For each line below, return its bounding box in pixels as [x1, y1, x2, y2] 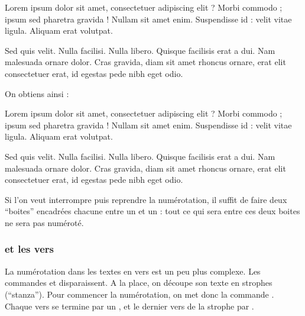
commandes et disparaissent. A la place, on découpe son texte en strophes [5, 276, 272, 289]
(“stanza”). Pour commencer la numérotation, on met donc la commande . [5, 288, 274, 300]
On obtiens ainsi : [5, 87, 69, 99]
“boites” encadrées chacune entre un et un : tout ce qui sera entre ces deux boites [5, 205, 300, 217]
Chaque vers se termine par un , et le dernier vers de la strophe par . [5, 299, 254, 312]
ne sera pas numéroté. [5, 216, 84, 228]
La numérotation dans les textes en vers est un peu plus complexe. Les [5, 265, 261, 277]
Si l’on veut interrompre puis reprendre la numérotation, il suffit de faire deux [5, 193, 287, 205]
